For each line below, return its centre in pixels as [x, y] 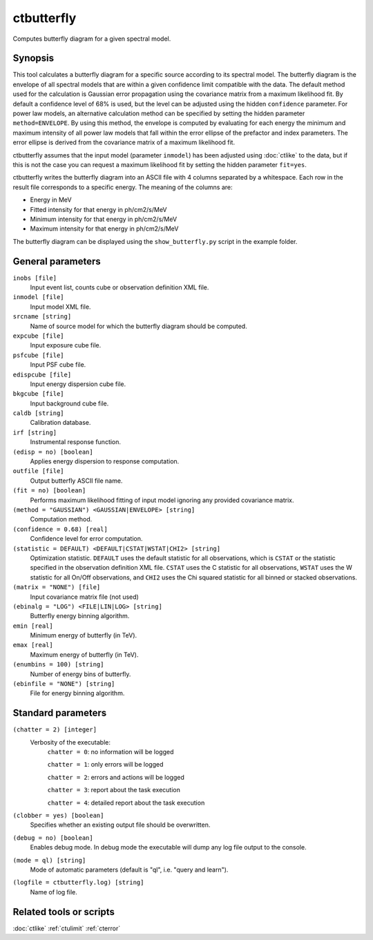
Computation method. [61, 519]
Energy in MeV [51, 200]
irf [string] [35, 432]
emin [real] [33, 626]
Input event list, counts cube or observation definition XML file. [119, 287]
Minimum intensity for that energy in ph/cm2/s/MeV [104, 219]
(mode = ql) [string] [49, 860]
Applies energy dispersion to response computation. [105, 461]
